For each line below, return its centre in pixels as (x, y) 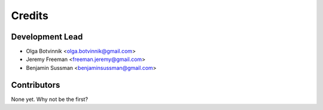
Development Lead (47, 37)
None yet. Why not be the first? (50, 99)
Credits (30, 16)
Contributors (36, 85)
